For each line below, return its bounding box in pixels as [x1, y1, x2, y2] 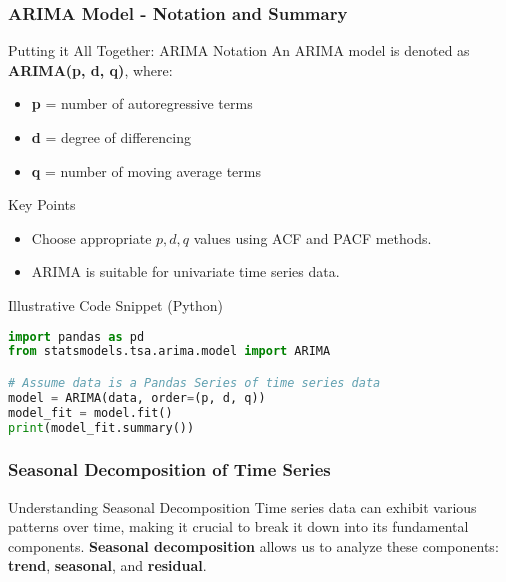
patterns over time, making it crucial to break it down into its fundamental [8, 516, 469, 537]
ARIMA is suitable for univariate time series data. [31, 261, 340, 282]
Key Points [8, 194, 76, 215]
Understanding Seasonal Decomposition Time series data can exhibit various [8, 496, 477, 517]
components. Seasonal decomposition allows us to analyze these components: [8, 535, 499, 556]
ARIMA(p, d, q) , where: [8, 59, 173, 80]
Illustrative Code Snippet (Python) [8, 294, 224, 315]
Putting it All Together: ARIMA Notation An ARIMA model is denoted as [8, 40, 470, 61]
